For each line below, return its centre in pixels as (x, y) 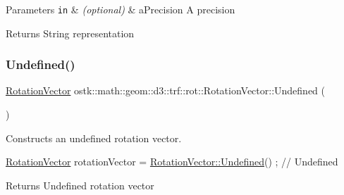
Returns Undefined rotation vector (80, 185)
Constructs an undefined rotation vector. (94, 138)
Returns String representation (70, 33)
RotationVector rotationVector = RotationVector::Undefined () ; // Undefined (172, 162)
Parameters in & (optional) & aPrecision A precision (121, 9)
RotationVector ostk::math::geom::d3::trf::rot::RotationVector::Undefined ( (166, 90)
